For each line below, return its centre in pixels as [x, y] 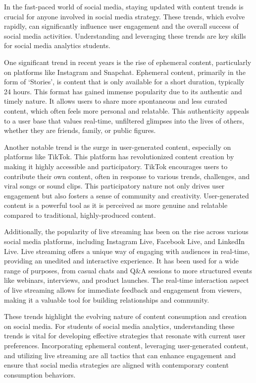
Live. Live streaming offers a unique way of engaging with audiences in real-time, [127, 251]
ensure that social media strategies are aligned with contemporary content [116, 365]
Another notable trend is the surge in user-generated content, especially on [118, 147]
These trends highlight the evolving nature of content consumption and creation [125, 316]
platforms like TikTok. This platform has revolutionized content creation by [119, 157]
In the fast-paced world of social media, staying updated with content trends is [124, 6]
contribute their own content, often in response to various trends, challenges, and [127, 176]
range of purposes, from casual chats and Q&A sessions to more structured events [128, 270]
